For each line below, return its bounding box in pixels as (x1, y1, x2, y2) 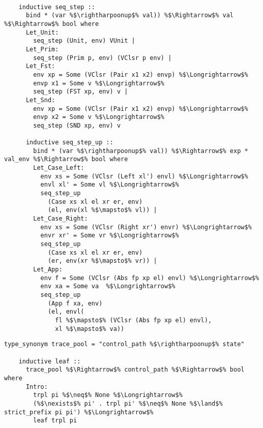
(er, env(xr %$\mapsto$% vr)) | (47, 257, 157, 265)
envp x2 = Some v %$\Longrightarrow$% (33, 113, 164, 121)
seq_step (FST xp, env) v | (33, 88, 128, 96)
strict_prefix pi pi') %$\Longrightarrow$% (4, 408, 154, 416)
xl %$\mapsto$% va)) (55, 325, 125, 332)
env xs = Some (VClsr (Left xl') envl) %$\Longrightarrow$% (40, 172, 248, 180)
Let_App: (33, 266, 63, 273)
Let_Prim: (25, 45, 59, 53)
